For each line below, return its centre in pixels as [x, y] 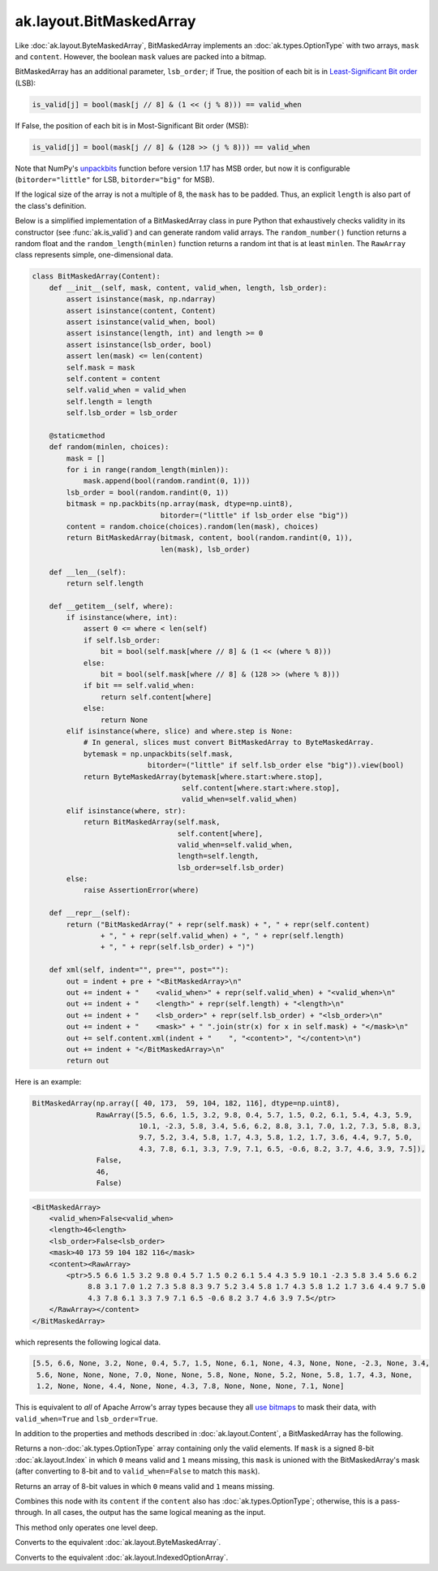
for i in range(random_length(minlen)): [148, 470]
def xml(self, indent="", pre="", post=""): [139, 970]
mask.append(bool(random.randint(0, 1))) [167, 481]
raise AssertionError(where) [141, 890]
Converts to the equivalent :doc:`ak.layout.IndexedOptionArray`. [122, 1557]
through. [29, 1513]
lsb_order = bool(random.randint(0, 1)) [148, 492]
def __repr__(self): [90, 913]
